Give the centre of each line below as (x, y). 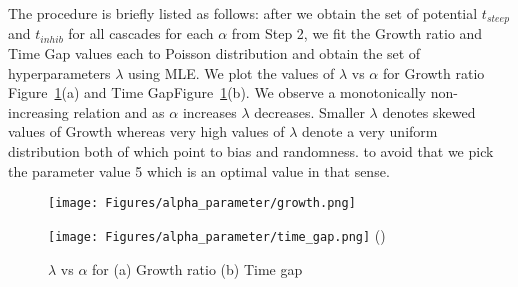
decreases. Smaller (309, 111)
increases (209, 111)
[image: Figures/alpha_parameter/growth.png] (202, 203)
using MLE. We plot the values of (231, 72)
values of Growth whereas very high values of (146, 131)
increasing (38, 111)
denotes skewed (429, 111)
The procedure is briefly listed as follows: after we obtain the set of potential (243, 13)
